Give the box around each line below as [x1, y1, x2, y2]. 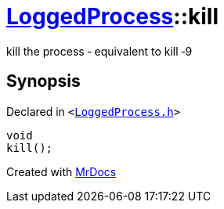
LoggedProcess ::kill [6, 3, 219, 30]
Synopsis [6, 71, 81, 92]
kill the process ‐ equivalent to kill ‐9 [6, 44, 193, 58]
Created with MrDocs [6, 164, 117, 178]
